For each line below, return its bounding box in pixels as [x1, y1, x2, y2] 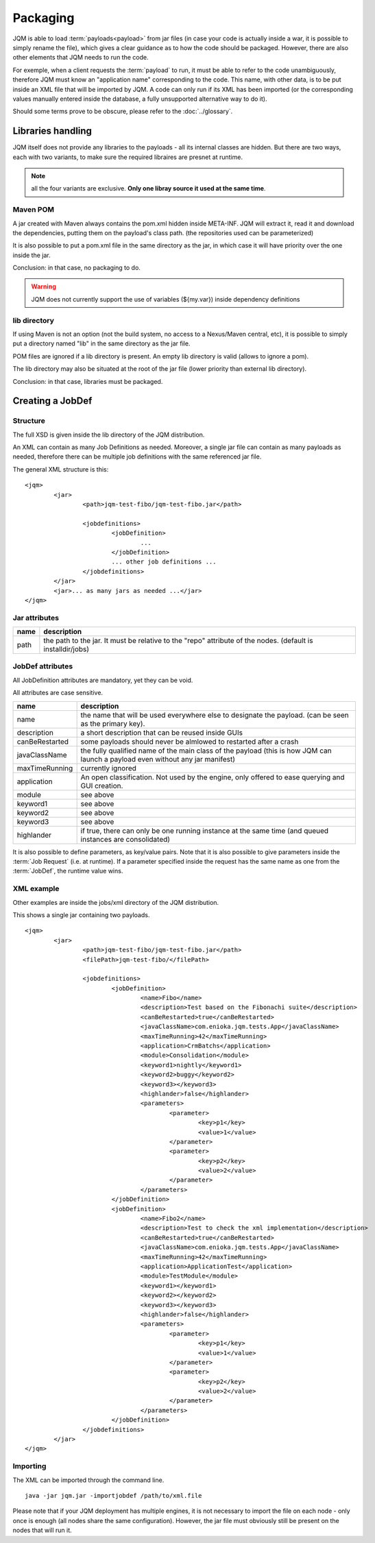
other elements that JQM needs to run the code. [12, 53, 149, 62]
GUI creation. [80, 781, 123, 790]
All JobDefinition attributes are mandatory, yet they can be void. [12, 676, 193, 684]
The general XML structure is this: [12, 465, 109, 473]
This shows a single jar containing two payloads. [12, 910, 150, 919]
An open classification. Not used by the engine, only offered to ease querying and [80, 772, 346, 781]
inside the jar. [12, 251, 51, 259]
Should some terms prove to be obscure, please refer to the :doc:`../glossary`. [12, 107, 233, 116]
